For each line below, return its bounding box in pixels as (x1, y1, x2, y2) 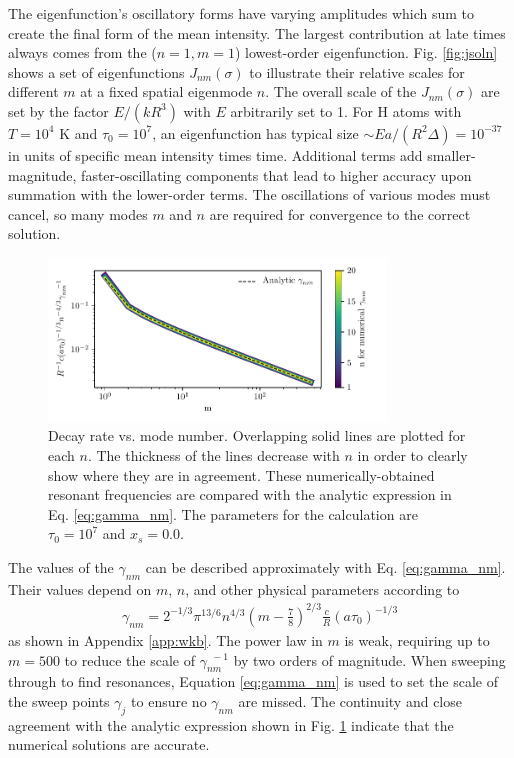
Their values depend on (8, 578, 152, 599)
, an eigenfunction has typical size (152, 122, 359, 143)
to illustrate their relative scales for (249, 61, 465, 82)
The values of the (8, 557, 114, 577)
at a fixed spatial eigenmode (80, 81, 253, 102)
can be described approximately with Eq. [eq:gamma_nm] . (145, 557, 506, 577)
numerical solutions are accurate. (8, 734, 210, 755)
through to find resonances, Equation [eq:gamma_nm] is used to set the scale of (8, 671, 498, 692)
